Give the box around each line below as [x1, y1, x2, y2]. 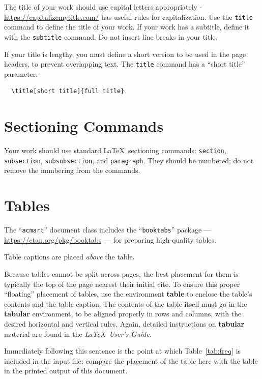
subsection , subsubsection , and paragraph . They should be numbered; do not [4, 155, 254, 165]
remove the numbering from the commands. [4, 165, 140, 176]
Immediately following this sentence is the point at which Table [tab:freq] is [4, 345, 241, 356]
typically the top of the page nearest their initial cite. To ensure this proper [4, 278, 240, 289]
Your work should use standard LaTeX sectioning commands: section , [4, 145, 226, 156]
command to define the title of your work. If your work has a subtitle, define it [4, 21, 250, 32]
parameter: [4, 68, 38, 79]
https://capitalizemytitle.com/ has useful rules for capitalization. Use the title [4, 11, 253, 22]
